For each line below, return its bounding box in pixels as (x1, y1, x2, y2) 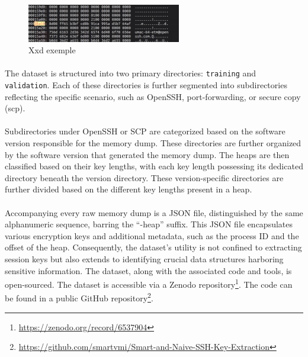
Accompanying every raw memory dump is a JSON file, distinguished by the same (5, 206, 303, 218)
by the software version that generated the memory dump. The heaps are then (5, 148, 290, 160)
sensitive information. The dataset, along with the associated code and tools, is (5, 264, 292, 276)
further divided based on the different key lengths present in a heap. (5, 183, 252, 195)
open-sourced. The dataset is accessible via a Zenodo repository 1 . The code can (5, 276, 293, 290)
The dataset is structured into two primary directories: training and (5, 67, 256, 79)
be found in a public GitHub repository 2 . (5, 290, 153, 304)
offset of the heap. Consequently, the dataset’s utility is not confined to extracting (5, 241, 302, 253)
